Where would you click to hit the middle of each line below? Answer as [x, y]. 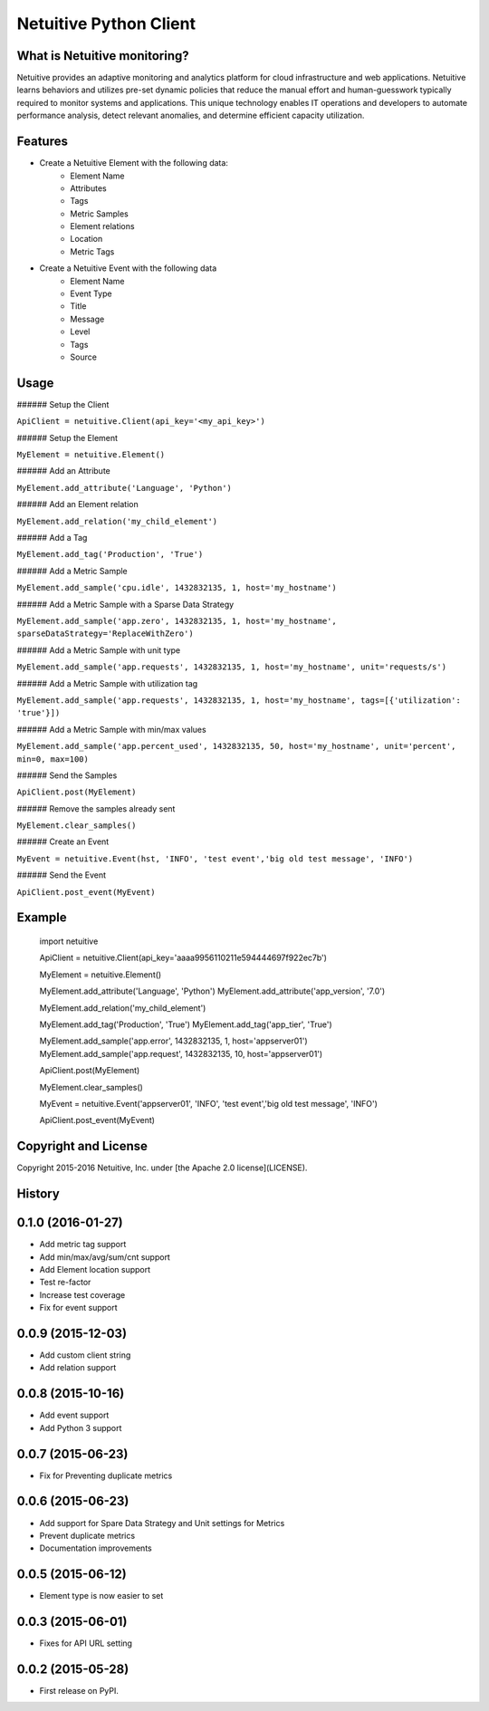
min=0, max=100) [53, 759]
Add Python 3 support [81, 1427]
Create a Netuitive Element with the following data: [134, 163]
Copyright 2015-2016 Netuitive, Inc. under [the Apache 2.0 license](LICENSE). [162, 1168]
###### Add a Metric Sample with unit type [99, 650]
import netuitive [69, 941]
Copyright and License [82, 1146]
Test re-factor [65, 1283]
